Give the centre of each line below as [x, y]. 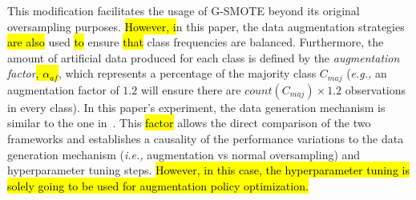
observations [376, 89]
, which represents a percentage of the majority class [187, 73]
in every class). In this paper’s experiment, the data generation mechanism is [196, 107]
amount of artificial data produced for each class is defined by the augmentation [204, 57]
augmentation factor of [63, 89]
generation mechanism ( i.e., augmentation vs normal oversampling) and [184, 154]
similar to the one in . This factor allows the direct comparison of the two [189, 123]
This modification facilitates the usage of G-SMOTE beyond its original [184, 10]
